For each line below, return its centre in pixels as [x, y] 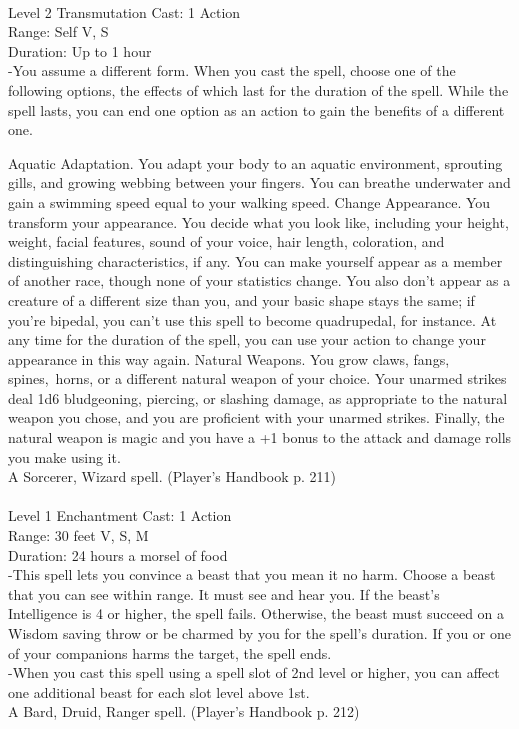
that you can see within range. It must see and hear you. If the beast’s [224, 593]
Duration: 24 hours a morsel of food [118, 554]
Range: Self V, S [58, 31]
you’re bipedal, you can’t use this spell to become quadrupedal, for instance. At [252, 319]
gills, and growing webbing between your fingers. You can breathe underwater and [259, 182]
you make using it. [64, 456]
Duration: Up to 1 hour [80, 50]
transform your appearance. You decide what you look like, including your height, [258, 221]
